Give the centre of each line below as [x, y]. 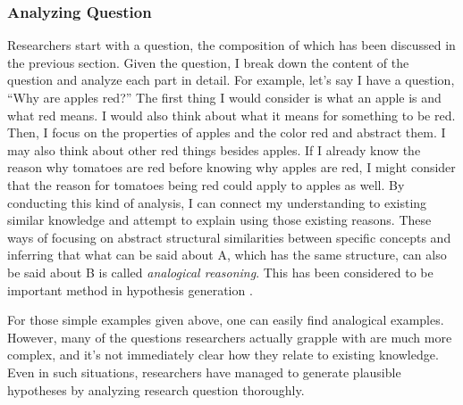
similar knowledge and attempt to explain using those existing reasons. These [219, 220]
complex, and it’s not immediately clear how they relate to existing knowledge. [223, 355]
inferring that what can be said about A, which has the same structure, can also [227, 255]
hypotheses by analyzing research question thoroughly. [156, 389]
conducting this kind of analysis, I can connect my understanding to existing [217, 202]
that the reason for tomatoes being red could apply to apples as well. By [206, 184]
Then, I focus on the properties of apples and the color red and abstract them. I [227, 132]
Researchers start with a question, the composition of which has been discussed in [231, 45]
